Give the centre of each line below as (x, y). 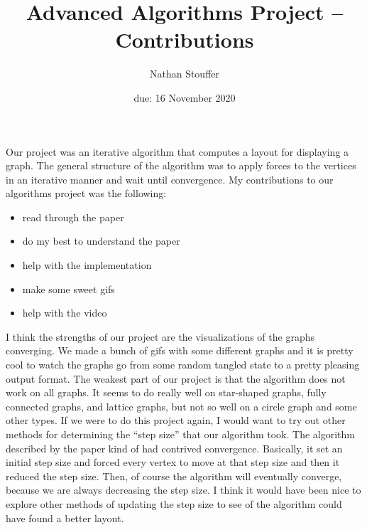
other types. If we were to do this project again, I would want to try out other (176, 420)
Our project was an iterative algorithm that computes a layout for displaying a (177, 151)
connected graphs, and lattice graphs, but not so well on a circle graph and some (181, 406)
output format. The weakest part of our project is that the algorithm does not (176, 378)
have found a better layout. (65, 518)
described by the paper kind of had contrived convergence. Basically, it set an (174, 448)
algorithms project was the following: (86, 193)
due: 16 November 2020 (185, 97)
